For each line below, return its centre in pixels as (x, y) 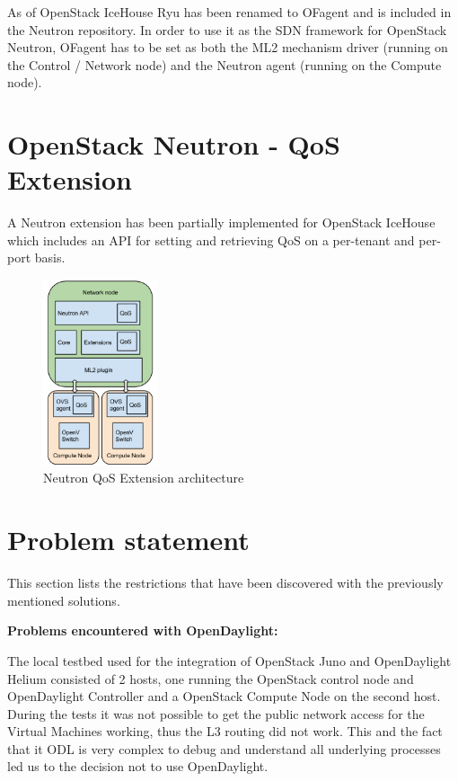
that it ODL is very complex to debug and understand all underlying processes (224, 748)
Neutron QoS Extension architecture (144, 478)
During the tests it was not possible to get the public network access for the (216, 713)
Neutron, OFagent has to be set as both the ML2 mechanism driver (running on (228, 47)
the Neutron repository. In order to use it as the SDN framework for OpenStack (227, 29)
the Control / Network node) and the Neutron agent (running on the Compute (225, 64)
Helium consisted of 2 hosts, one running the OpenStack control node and (211, 678)
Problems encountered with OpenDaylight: (143, 630)
